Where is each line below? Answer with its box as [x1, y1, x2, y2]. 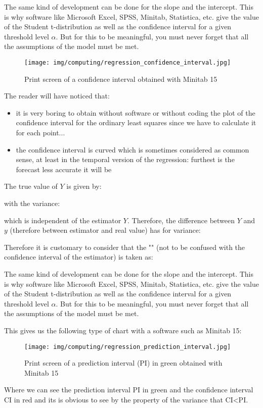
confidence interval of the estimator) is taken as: [4, 251, 153, 262]
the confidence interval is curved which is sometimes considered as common [16, 144, 249, 155]
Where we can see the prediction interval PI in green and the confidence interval [4, 384, 253, 395]
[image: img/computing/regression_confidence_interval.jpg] [24, 59, 231, 66]
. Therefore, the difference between [127, 215, 235, 225]
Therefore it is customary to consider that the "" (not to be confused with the [4, 241, 245, 252]
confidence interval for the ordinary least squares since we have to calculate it [16, 117, 256, 128]
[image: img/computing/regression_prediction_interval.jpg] [24, 343, 231, 350]
